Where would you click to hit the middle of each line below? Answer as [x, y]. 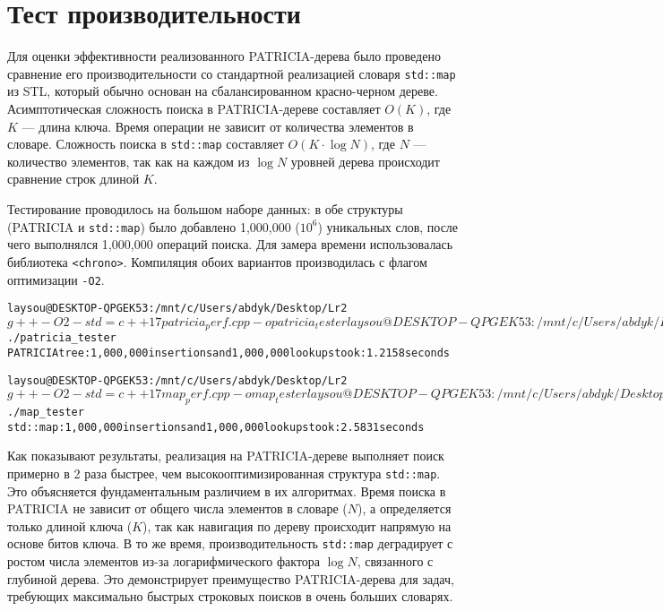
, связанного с [395, 561]
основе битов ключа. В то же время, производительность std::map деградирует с [230, 543]
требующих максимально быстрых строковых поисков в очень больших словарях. [230, 596]
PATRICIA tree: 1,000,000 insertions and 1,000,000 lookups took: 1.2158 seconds [229, 353]
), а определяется [405, 508]
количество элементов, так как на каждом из [129, 161]
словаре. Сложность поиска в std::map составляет [146, 144]
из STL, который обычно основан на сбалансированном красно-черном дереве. [223, 91]
